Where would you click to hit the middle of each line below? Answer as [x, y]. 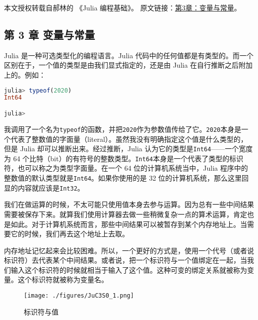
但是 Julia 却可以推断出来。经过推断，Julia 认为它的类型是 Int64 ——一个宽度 [129, 149]
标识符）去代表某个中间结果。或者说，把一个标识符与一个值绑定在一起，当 [126, 260]
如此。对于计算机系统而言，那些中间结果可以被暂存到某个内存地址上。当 [129, 224]
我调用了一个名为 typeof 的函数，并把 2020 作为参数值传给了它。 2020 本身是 [123, 129]
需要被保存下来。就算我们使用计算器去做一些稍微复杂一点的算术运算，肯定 [126, 214]
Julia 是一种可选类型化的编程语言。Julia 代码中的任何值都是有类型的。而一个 [129, 55]
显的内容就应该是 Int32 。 [44, 187]
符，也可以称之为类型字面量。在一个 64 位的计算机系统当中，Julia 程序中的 [126, 168]
